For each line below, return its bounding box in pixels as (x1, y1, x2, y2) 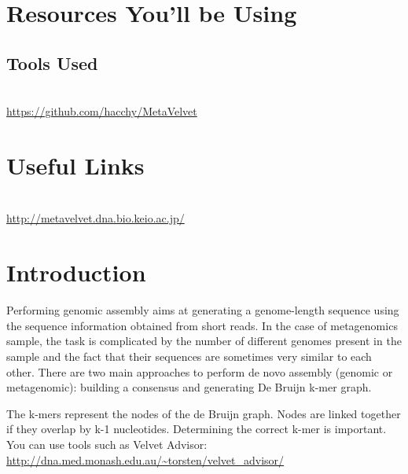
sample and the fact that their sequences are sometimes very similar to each (6, 347, 372, 364)
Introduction (6, 256, 146, 288)
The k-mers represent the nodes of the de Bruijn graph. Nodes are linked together (6, 405, 401, 421)
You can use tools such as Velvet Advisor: (6, 435, 208, 452)
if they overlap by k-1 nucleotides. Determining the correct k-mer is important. (6, 421, 387, 437)
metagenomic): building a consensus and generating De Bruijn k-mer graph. (6, 379, 372, 395)
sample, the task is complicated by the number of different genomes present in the (6, 333, 402, 349)
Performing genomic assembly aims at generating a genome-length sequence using (6, 302, 399, 318)
